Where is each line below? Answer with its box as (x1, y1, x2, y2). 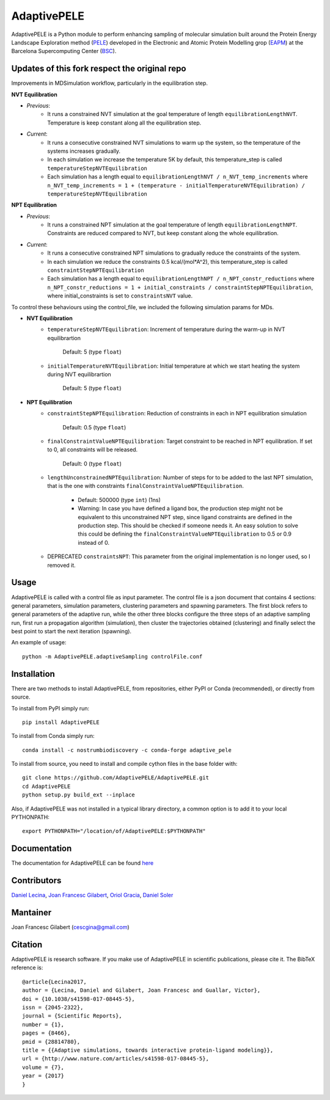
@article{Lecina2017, (22, 978, 87, 985)
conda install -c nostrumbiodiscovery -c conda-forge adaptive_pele (22, 746, 232, 754)
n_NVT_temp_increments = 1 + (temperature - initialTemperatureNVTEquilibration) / (47, 182, 306, 189)
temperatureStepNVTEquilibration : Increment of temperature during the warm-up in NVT (47, 326, 285, 333)
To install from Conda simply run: (11, 732, 95, 740)
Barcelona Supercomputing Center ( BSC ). (11, 48, 117, 55)
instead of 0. (78, 539, 110, 546)
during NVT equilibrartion (47, 370, 111, 378)
